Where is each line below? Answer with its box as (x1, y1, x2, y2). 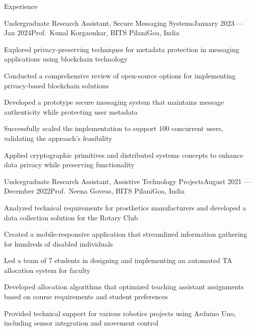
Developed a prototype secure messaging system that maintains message (4, 97, 224, 107)
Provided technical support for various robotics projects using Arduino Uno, (4, 308, 236, 318)
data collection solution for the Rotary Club (4, 212, 138, 222)
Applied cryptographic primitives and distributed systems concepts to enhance (4, 149, 243, 160)
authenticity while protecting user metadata (4, 106, 138, 117)
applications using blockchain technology (4, 54, 128, 64)
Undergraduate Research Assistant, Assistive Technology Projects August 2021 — (4, 176, 251, 186)
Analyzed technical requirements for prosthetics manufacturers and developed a (4, 202, 247, 212)
